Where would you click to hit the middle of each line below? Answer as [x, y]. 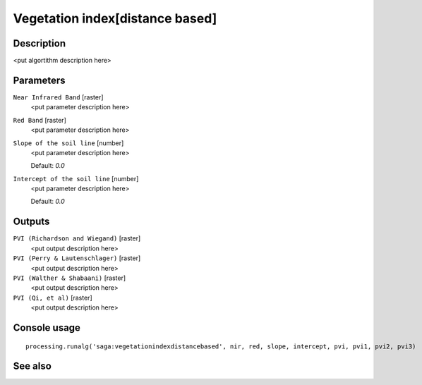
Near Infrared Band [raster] [58, 97]
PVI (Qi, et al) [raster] [53, 298]
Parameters [39, 80]
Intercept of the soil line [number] [76, 178]
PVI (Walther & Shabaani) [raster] [70, 278]
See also [32, 366]
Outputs [31, 222]
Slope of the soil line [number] [68, 143]
